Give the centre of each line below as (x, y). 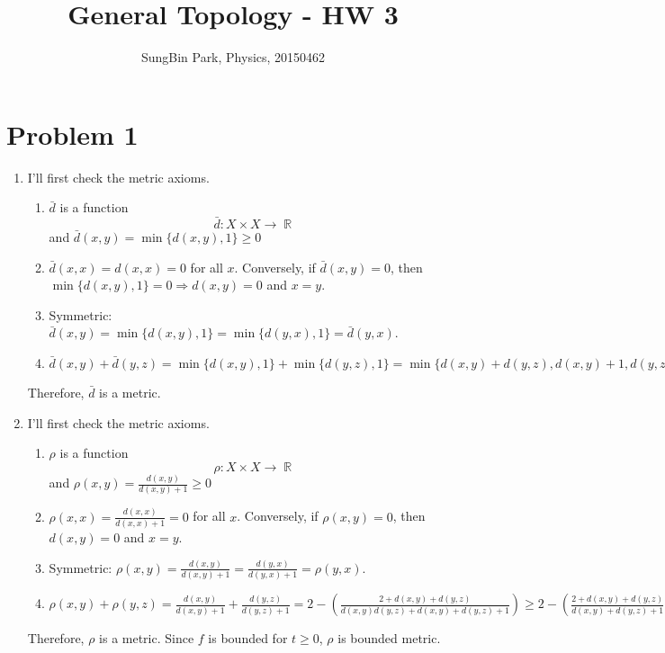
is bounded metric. (389, 638)
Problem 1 (72, 134)
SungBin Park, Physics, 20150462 (233, 57)
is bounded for (248, 638)
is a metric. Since (147, 638)
